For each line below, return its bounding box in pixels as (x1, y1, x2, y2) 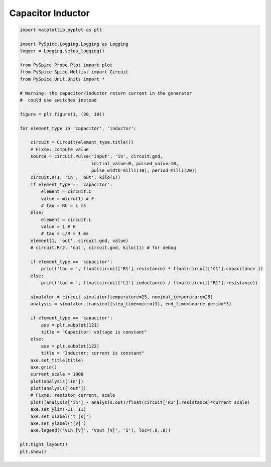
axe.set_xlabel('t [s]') (30, 413, 92, 419)
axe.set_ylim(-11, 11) (30, 407, 86, 412)
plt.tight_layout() (20, 442, 68, 447)
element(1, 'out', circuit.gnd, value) (30, 238, 129, 244)
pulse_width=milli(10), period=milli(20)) (91, 167, 198, 173)
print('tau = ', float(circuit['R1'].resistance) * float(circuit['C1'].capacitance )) (41, 266, 263, 272)
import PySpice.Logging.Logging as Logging (20, 41, 129, 47)
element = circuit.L (41, 216, 92, 222)
